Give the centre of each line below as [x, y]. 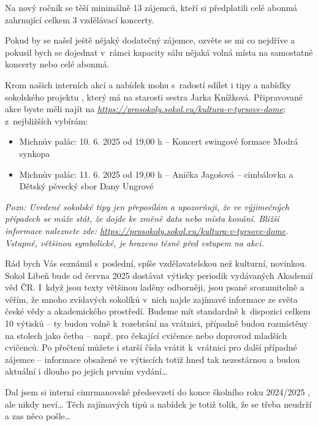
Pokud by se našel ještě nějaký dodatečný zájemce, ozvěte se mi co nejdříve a [150, 40]
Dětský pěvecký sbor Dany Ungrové [86, 186]
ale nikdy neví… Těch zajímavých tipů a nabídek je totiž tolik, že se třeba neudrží [158, 404]
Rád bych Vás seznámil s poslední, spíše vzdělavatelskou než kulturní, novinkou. [156, 263]
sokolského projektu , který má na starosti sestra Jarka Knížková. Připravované [154, 97]
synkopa [35, 153]
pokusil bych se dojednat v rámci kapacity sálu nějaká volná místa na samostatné [159, 52]
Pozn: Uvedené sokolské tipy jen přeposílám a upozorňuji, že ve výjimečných [147, 206]
